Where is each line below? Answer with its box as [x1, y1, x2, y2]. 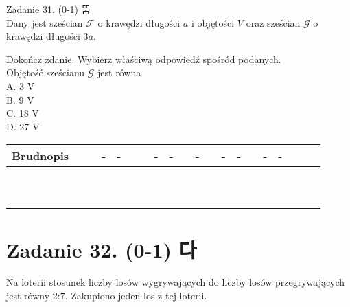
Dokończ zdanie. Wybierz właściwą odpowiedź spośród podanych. [6, 52, 281, 66]
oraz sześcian [246, 15, 301, 30]
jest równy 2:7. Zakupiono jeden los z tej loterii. [6, 288, 207, 303]
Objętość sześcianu [6, 65, 85, 80]
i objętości [191, 15, 235, 30]
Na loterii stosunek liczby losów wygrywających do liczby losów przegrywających [6, 275, 345, 289]
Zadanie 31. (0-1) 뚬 [6, 2, 91, 16]
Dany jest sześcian [6, 15, 83, 30]
